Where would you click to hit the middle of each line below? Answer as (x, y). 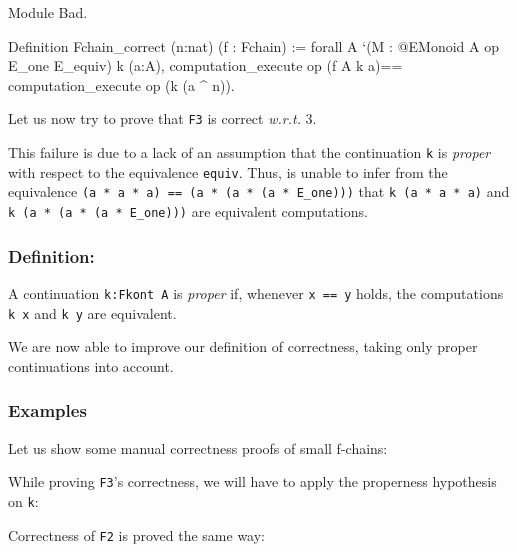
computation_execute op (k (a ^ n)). (121, 84)
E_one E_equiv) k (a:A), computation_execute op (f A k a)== (205, 65)
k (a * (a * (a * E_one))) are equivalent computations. (188, 211)
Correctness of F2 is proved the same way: (136, 534)
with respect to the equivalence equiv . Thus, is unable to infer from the (228, 171)
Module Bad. (48, 12)
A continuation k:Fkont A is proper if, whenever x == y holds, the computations (256, 292)
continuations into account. (91, 365)
